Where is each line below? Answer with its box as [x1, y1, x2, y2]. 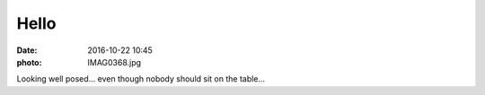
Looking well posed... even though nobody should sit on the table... [16, 73, 265, 84]
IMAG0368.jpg [87, 56, 142, 67]
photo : [16, 56, 42, 67]
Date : [16, 45, 38, 56]
